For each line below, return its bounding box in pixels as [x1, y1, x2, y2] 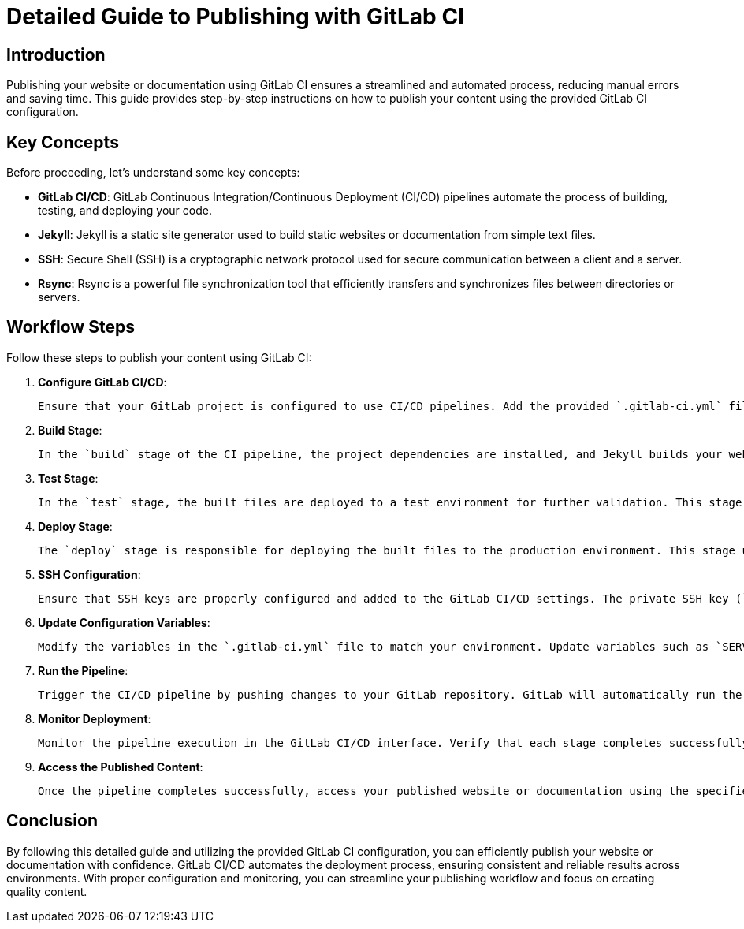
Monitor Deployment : [38, 711, 151, 726]
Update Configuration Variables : [38, 615, 210, 629]
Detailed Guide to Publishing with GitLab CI [6, 3, 464, 30]
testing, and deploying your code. [38, 203, 212, 218]
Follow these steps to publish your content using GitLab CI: [6, 350, 312, 364]
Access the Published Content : [38, 759, 203, 774]
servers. [38, 290, 80, 304]
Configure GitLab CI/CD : [38, 375, 167, 389]
